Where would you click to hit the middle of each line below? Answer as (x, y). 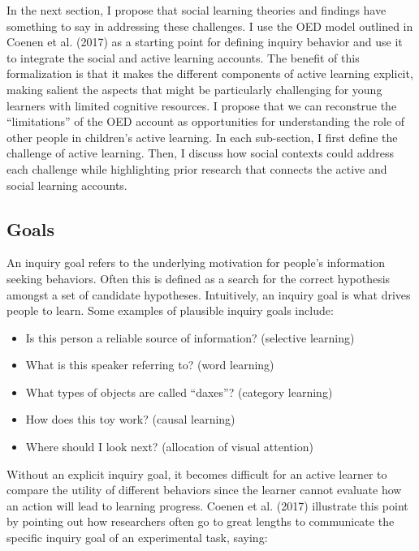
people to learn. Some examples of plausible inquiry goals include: (170, 310)
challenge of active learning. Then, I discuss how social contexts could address (200, 153)
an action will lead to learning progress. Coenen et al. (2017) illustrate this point (207, 505)
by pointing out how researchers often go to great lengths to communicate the (201, 521)
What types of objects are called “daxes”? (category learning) (179, 392)
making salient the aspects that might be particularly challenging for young (194, 89)
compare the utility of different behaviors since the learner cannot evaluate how (204, 490)
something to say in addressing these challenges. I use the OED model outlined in (210, 26)
